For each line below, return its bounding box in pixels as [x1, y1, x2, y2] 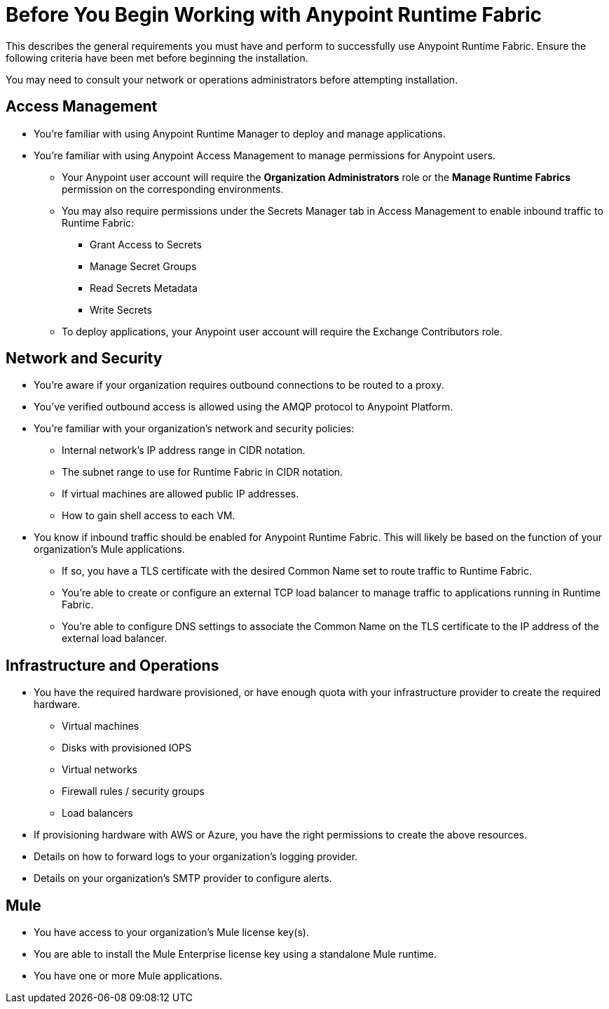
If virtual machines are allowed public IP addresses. [62, 488, 299, 500]
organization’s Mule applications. [34, 543, 185, 556]
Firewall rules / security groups [62, 785, 205, 798]
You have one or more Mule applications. [34, 970, 223, 982]
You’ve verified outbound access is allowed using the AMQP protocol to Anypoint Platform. [34, 401, 453, 413]
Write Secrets [90, 303, 152, 316]
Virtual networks [62, 763, 137, 776]
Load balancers [62, 807, 133, 820]
